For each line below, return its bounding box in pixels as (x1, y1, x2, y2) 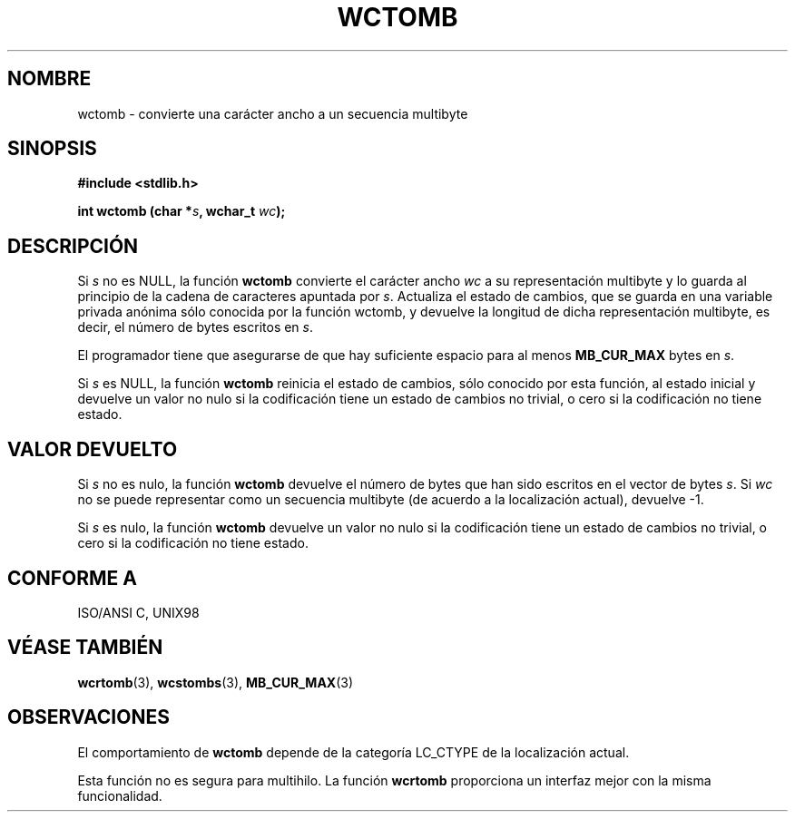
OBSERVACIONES (7, 706, 170, 729)
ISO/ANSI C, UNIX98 (77, 604, 200, 620)
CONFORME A (7, 566, 137, 590)
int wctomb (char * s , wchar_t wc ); (77, 203, 286, 219)
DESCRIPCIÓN (7, 234, 139, 258)
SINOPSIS (7, 137, 97, 161)
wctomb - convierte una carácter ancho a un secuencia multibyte (77, 105, 468, 122)
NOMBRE (7, 67, 92, 91)
